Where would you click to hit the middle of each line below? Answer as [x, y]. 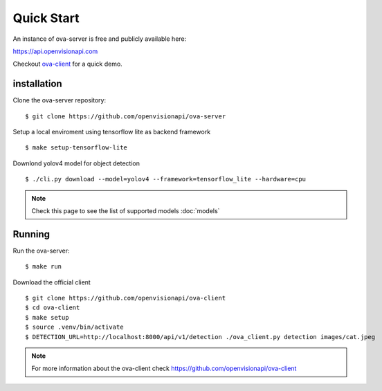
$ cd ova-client [53, 308]
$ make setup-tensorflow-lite [76, 148]
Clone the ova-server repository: [60, 100]
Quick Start [46, 18]
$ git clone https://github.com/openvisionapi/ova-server [126, 116]
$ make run [44, 267]
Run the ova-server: [41, 251]
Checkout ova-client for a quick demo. [67, 64]
